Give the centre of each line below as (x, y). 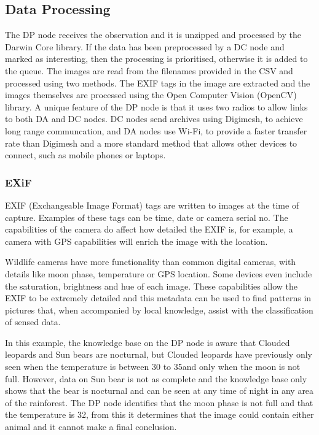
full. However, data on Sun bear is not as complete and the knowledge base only (156, 378)
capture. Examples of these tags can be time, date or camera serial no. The (147, 217)
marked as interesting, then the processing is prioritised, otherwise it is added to (156, 59)
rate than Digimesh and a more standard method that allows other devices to (151, 143)
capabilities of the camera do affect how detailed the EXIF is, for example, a (149, 229)
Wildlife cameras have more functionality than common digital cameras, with (151, 262)
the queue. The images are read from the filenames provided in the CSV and (149, 70)
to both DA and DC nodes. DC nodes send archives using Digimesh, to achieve (154, 119)
